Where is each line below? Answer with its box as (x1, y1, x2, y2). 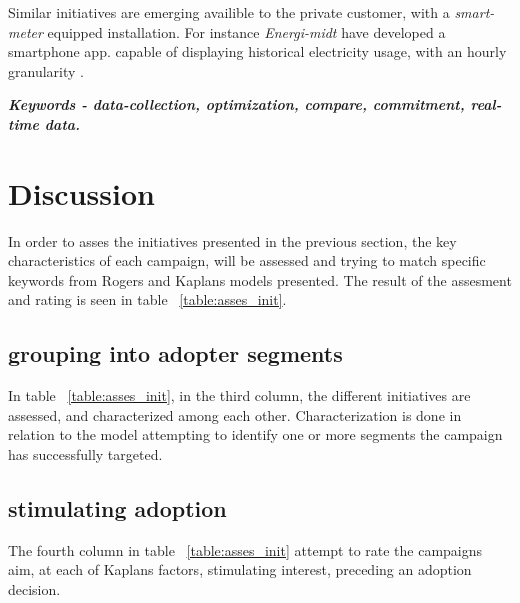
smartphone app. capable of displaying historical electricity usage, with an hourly (8, 41, 507, 62)
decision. (8, 579, 61, 600)
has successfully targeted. (8, 444, 163, 465)
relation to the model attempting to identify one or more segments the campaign (8, 424, 503, 445)
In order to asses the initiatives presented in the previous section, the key (8, 230, 457, 251)
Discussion (8, 172, 155, 213)
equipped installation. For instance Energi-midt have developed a (47, 21, 446, 42)
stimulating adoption (8, 493, 227, 524)
